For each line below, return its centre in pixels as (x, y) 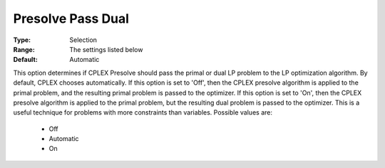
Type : (22, 40)
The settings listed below (106, 49)
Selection (83, 40)
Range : (24, 49)
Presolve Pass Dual (71, 19)
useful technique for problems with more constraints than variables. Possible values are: (143, 112)
